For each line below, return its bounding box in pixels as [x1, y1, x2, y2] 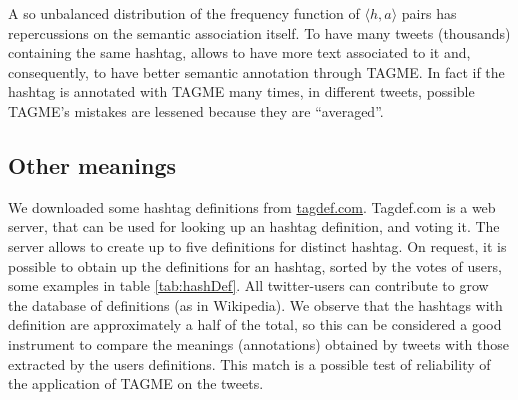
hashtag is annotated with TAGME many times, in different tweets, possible [8, 81, 475, 102]
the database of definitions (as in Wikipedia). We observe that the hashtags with [8, 294, 503, 315]
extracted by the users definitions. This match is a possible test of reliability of [8, 353, 491, 374]
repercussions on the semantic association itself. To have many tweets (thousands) [8, 22, 511, 43]
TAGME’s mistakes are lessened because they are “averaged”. [8, 100, 384, 121]
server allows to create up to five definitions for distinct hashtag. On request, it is [8, 235, 507, 256]
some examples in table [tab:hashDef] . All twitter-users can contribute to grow [8, 275, 489, 296]
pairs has [401, 3, 457, 23]
